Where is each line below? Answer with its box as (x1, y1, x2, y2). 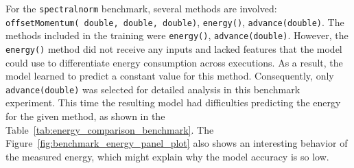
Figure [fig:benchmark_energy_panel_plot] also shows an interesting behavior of (5, 136, 348, 150)
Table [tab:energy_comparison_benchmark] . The (5, 122, 214, 136)
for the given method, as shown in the (5, 109, 165, 123)
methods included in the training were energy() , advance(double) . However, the (5, 28, 349, 43)
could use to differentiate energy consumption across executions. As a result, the (5, 55, 343, 69)
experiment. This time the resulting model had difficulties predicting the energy (5, 95, 341, 110)
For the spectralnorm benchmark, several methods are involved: (5, 1, 277, 15)
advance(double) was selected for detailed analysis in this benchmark (5, 82, 300, 96)
